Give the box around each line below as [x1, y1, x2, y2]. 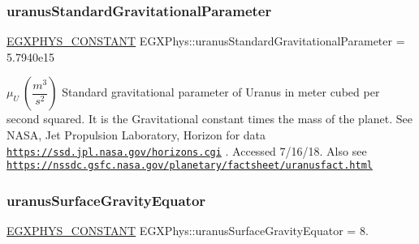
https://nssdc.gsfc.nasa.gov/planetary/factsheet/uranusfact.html [6, 160, 374, 172]
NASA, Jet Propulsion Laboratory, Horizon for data [6, 126, 266, 143]
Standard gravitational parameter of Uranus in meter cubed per [62, 83, 380, 101]
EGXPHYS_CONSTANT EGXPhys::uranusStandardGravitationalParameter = [6, 32, 405, 49]
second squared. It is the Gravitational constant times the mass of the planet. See [6, 110, 413, 127]
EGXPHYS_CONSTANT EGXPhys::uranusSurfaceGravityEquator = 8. [6, 222, 369, 239]
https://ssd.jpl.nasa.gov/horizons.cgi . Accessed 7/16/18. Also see [6, 142, 367, 159]
